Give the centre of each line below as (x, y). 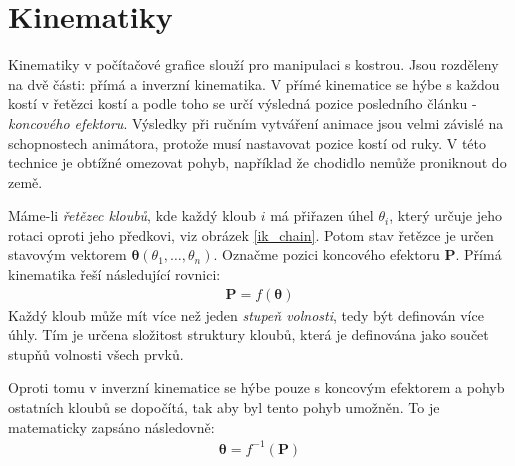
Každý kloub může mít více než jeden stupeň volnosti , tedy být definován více (246, 314)
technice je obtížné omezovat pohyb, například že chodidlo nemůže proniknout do (257, 162)
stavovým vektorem (67, 254)
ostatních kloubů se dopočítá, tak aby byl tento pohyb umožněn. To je (224, 407)
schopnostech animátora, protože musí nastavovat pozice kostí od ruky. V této (247, 142)
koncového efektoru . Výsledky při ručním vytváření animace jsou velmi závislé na (256, 122)
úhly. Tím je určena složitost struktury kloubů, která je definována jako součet (248, 334)
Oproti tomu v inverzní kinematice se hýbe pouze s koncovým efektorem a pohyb (256, 387)
